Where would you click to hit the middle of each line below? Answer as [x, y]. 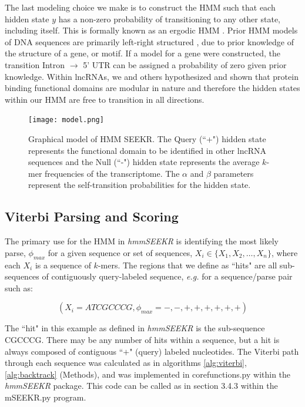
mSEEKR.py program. [46, 397]
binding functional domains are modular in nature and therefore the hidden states [152, 88]
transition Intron [35, 64]
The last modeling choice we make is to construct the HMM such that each [140, 7]
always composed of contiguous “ [64, 351]
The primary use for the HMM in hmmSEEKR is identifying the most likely [142, 241]
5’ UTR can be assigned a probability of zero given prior [185, 64]
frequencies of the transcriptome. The [112, 173]
